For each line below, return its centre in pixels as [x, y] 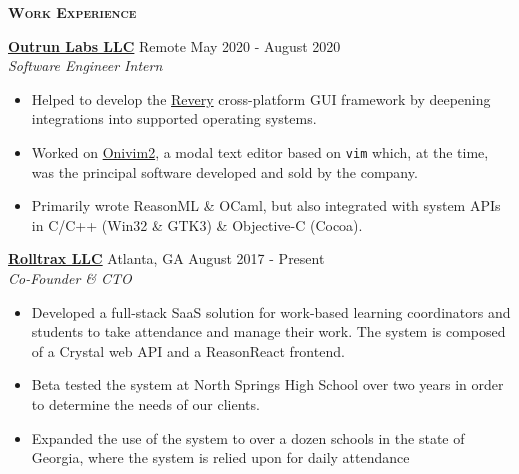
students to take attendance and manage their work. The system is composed [268, 331]
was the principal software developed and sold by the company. [224, 171]
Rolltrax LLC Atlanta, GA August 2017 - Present [166, 258]
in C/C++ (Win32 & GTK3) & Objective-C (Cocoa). [197, 224]
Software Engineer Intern [85, 65]
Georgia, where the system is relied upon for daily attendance [220, 457]
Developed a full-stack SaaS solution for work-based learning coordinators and [271, 311]
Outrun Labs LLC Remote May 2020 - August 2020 [174, 45]
